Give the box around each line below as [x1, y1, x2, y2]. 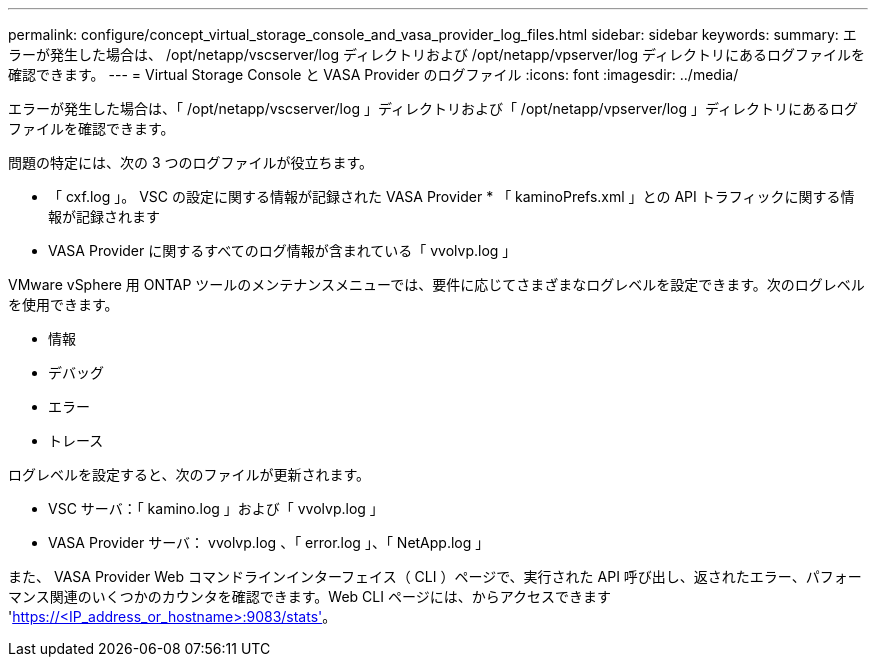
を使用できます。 [8, 296, 119, 313]
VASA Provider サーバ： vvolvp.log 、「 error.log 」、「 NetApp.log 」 [48, 534, 490, 551]
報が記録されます [48, 208, 160, 225]
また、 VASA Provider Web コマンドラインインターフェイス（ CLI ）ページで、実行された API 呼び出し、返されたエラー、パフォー [8, 568, 862, 585]
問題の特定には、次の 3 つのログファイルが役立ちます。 [8, 154, 374, 171]
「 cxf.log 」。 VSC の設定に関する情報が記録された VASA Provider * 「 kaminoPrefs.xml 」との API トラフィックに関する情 [48, 188, 855, 205]
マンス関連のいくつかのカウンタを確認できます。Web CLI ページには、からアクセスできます [8, 588, 611, 605]
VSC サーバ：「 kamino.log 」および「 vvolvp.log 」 [48, 500, 384, 517]
